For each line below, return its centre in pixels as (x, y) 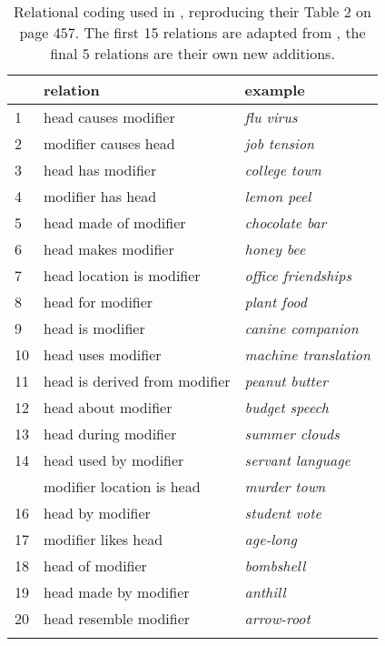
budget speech (287, 407)
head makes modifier (109, 249)
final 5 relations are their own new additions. (192, 53)
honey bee (275, 249)
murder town (285, 486)
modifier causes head (109, 143)
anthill (265, 592)
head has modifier (100, 170)
